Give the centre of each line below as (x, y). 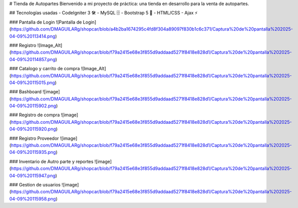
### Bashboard (25, 92)
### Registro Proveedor (34, 138)
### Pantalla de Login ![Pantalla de (46, 22)
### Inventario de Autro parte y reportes (51, 161)
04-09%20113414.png (32, 36)
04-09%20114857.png (32, 59)
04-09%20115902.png (33, 106)
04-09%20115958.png (33, 198)
